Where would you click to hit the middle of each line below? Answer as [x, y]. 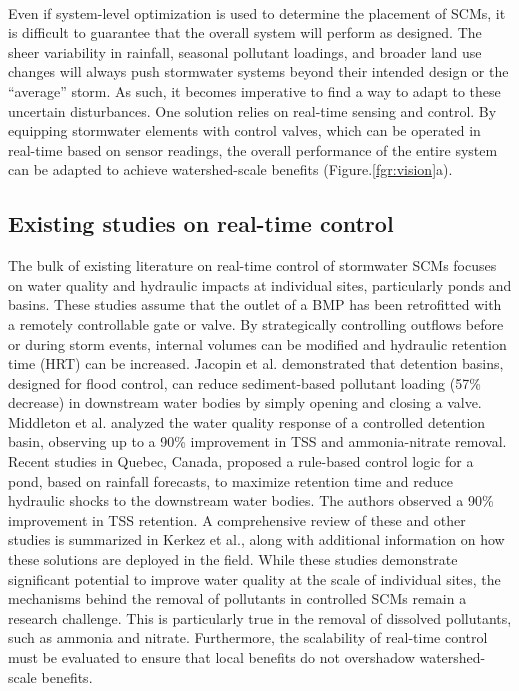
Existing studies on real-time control [201, 223]
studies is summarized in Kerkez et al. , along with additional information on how [256, 539]
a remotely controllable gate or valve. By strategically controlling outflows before [256, 323]
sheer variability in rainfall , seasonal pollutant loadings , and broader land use [245, 51]
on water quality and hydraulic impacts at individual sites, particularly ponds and [260, 284]
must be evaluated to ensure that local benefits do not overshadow [211, 657]
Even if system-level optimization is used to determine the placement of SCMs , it [257, 12]
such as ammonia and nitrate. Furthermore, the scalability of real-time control [248, 637]
